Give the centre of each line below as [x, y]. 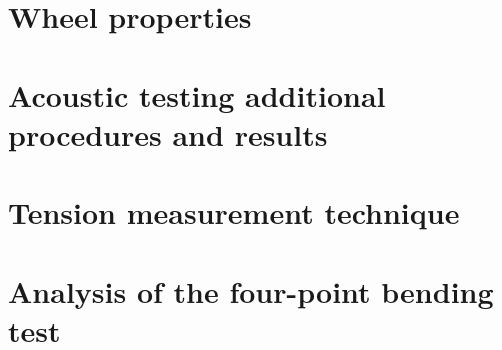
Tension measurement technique [234, 212]
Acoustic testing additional [197, 94]
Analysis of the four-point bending [251, 290]
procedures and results [168, 133]
